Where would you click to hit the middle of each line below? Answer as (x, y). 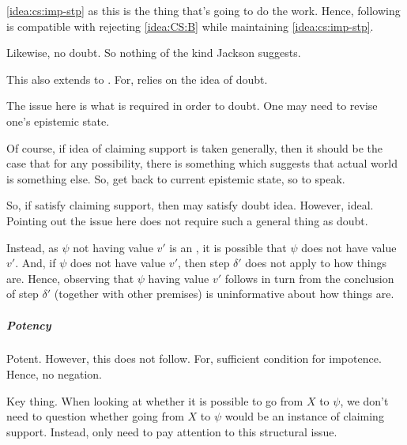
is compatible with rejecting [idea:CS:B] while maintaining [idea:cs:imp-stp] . (190, 26)
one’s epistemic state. (58, 121)
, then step (204, 263)
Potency (29, 324)
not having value (113, 247)
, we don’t (364, 400)
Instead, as (32, 247)
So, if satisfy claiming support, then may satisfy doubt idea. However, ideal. (190, 205)
